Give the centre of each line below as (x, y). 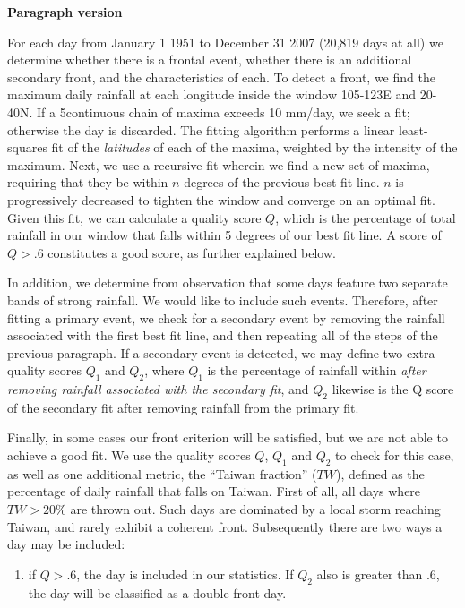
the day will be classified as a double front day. (157, 592)
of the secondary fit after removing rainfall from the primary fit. (183, 407)
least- (413, 129)
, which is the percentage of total (366, 217)
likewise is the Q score (393, 389)
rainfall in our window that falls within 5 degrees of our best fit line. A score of (224, 235)
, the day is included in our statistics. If (185, 574)
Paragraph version (65, 12)
